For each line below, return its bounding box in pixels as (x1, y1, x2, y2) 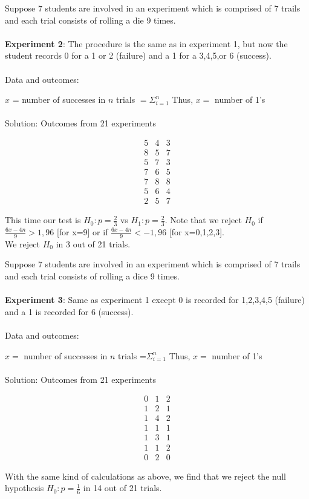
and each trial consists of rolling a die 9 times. (5, 13, 176, 26)
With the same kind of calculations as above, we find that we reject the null (5, 469, 286, 482)
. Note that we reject (164, 214, 242, 226)
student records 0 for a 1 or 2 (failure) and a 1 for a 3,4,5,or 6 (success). (5, 49, 272, 62)
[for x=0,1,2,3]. (169, 225, 224, 238)
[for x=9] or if (56, 225, 108, 238)
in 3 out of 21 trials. (56, 237, 131, 250)
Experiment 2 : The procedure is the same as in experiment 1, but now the (5, 37, 288, 50)
